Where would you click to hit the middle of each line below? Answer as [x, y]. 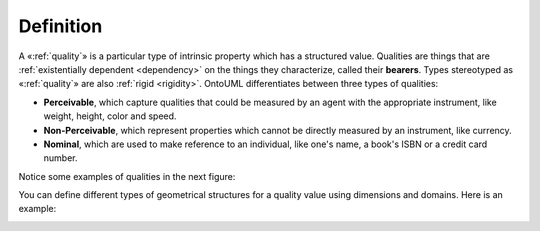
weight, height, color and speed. [110, 116]
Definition [60, 26]
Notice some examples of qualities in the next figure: [127, 176]
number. [60, 158]
